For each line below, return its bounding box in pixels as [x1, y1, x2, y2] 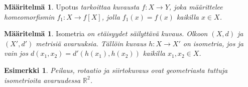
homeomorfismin [4, 11, 55, 22]
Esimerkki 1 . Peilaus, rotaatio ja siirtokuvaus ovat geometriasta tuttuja [4, 64, 228, 75]
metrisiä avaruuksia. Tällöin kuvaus [36, 38, 147, 48]
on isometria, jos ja [183, 38, 243, 48]
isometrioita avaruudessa [4, 74, 81, 85]
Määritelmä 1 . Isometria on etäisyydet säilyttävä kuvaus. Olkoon [4, 28, 208, 39]
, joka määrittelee [169, 2, 223, 12]
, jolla [101, 11, 120, 22]
